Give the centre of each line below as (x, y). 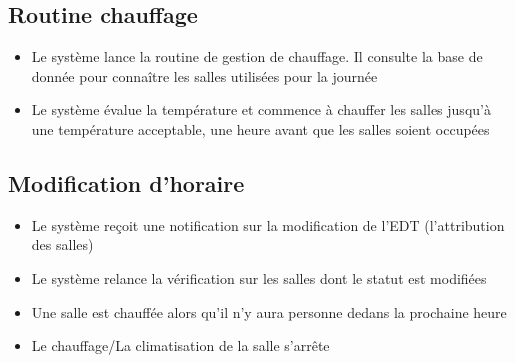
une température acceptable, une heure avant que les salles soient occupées (260, 128)
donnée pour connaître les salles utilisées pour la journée (204, 75)
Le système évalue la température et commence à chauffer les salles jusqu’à (261, 109)
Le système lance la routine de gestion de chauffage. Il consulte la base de (257, 56)
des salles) (62, 244)
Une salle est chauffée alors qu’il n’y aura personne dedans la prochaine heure (269, 311)
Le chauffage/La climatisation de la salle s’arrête (180, 345)
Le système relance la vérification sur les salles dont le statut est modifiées (259, 277)
